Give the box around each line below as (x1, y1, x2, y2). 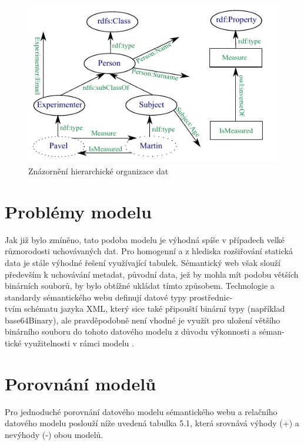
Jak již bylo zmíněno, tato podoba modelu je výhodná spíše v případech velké (5, 233, 285, 245)
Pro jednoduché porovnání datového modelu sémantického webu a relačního (5, 405, 278, 417)
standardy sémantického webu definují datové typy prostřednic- (5, 291, 233, 303)
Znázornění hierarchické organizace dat (28, 165, 169, 177)
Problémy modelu (5, 199, 152, 223)
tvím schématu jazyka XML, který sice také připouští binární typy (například (5, 302, 285, 315)
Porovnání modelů (5, 371, 156, 395)
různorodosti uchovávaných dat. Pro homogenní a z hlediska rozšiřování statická (5, 245, 293, 257)
